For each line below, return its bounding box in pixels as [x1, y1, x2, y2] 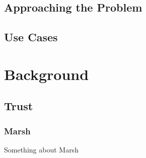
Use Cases [4, 29, 58, 45]
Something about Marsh [4, 144, 79, 154]
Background [4, 63, 89, 84]
